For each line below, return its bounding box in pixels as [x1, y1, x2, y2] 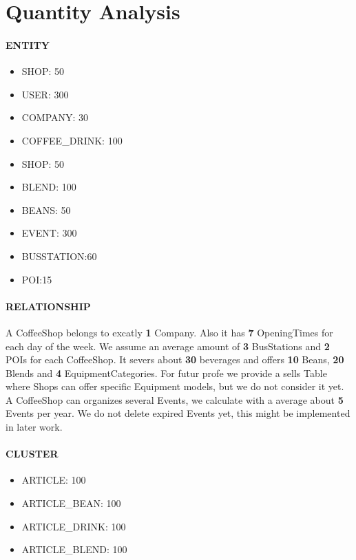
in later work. [6, 420, 63, 434]
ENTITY [6, 37, 50, 52]
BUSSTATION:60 [21, 248, 97, 263]
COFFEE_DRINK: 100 [21, 133, 123, 147]
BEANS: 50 [21, 202, 71, 217]
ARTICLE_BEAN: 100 [21, 496, 121, 510]
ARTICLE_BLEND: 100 [21, 542, 127, 557]
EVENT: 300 [21, 226, 77, 240]
